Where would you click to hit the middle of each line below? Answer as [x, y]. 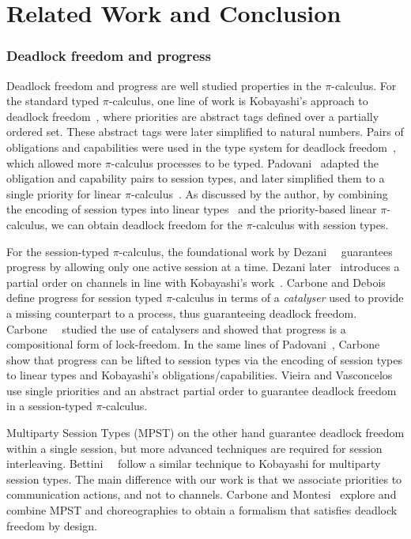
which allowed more [54, 162]
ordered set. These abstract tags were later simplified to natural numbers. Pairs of [205, 132]
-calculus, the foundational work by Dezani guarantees [256, 251]
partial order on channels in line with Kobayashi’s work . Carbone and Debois [196, 282]
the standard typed [53, 101]
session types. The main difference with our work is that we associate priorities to [204, 479]
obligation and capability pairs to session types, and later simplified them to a [196, 178]
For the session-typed [58, 251]
